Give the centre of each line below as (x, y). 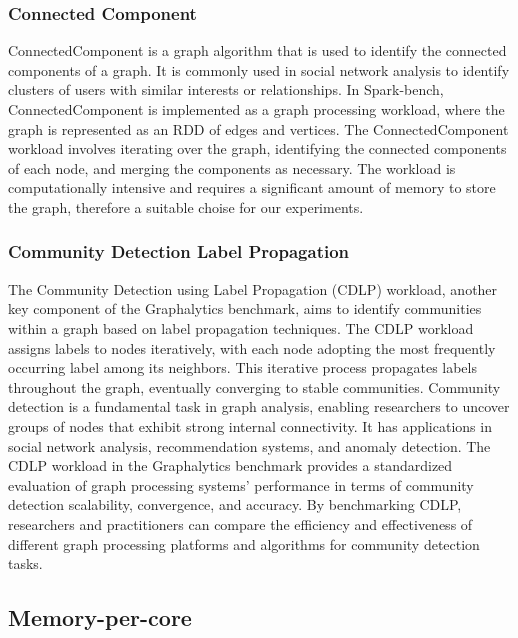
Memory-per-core (100, 617)
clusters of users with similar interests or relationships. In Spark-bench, (226, 89)
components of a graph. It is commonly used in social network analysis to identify (259, 69)
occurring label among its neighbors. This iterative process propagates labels (242, 367)
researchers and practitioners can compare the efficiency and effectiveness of (240, 523)
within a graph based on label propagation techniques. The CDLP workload (241, 327)
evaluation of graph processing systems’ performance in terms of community (241, 484)
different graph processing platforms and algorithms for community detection (244, 543)
